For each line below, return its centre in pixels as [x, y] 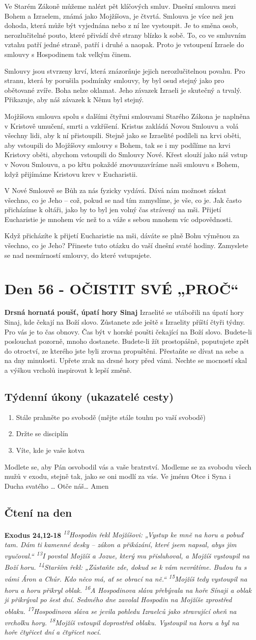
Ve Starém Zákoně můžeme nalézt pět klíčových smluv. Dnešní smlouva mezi [120, 6]
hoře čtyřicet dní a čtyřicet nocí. [53, 632]
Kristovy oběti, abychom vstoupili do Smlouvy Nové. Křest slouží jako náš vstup [126, 154]
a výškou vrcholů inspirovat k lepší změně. [68, 370]
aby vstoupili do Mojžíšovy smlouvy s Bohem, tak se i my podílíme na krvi [117, 145]
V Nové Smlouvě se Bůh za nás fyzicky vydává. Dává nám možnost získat [115, 190]
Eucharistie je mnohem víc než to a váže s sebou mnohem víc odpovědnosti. [119, 219]
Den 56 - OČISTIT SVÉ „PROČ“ [122, 289]
